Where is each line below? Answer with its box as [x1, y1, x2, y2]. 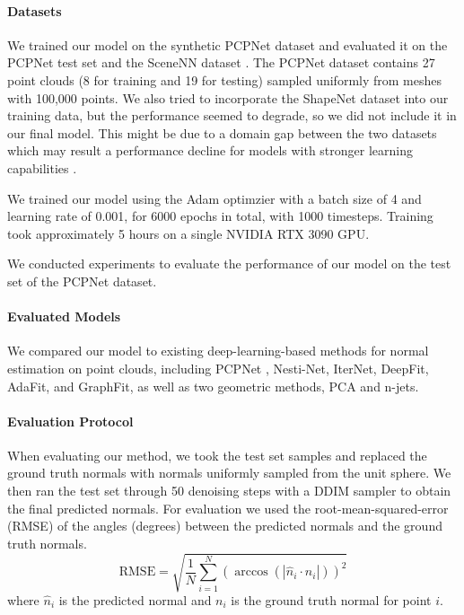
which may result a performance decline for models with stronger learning [7, 141, 414, 160]
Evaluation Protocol [7, 411, 134, 430]
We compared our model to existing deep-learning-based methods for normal [7, 341, 429, 360]
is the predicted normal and [58, 591, 212, 609]
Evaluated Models [7, 307, 121, 326]
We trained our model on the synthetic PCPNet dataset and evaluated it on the [7, 35, 448, 54]
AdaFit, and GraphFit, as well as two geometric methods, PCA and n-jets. [7, 376, 419, 395]
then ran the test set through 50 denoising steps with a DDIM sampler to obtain [7, 481, 451, 500]
